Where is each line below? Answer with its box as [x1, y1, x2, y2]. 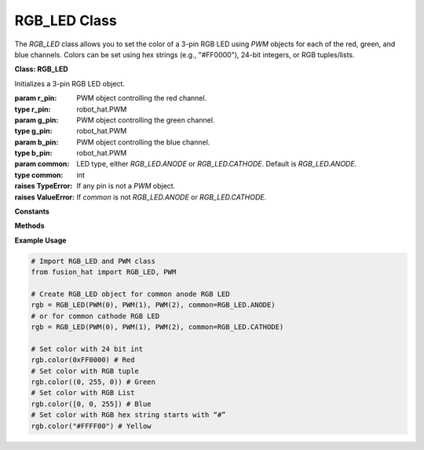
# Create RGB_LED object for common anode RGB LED [31, 289, 231, 298]
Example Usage [14, 236, 67, 245]
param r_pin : [14, 93, 57, 103]
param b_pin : [14, 137, 59, 147]
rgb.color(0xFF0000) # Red [31, 356, 135, 364]
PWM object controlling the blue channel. [76, 137, 210, 147]
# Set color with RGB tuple [31, 366, 139, 375]
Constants [14, 207, 50, 216]
